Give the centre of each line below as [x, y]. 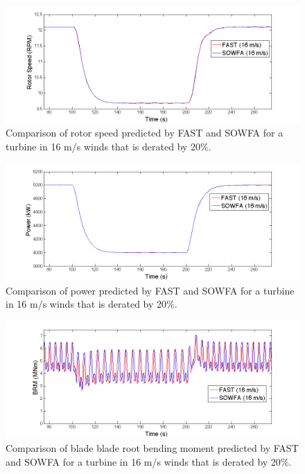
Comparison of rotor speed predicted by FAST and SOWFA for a [145, 133]
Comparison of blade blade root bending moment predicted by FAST [152, 447]
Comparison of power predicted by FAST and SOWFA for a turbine [150, 290]
